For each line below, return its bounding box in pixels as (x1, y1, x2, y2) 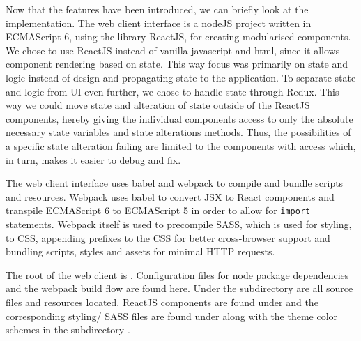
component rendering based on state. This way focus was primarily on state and (6, 56, 348, 71)
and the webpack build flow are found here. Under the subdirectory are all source (6, 281, 353, 296)
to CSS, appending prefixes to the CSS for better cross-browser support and (6, 230, 330, 245)
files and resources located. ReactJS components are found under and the (6, 294, 318, 309)
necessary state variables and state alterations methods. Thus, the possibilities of (6, 125, 351, 139)
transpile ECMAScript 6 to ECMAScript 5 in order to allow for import (6, 203, 311, 218)
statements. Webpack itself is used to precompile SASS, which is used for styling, (6, 216, 352, 231)
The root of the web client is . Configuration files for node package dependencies (6, 267, 349, 282)
